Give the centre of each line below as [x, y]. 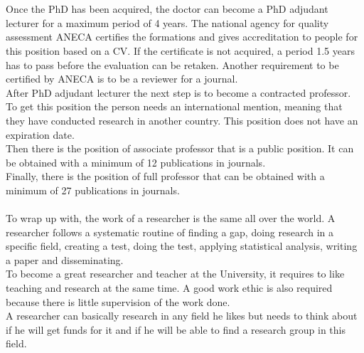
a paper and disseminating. [65, 259]
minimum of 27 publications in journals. [93, 190]
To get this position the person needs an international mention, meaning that [174, 106]
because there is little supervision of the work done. [118, 301]
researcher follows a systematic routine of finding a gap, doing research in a [170, 232]
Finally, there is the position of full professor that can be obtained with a [165, 176]
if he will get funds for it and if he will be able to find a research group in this [176, 329]
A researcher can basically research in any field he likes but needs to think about [182, 316]
